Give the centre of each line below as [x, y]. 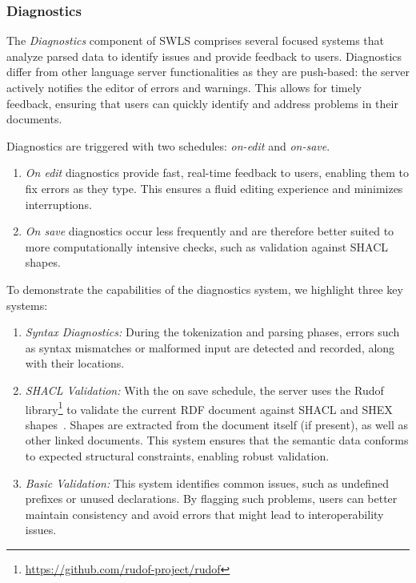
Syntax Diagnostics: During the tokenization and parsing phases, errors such [212, 332]
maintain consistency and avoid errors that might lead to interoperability [204, 514]
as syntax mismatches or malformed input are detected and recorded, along [210, 347]
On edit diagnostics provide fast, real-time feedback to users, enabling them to [217, 173]
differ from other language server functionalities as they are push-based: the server [208, 72]
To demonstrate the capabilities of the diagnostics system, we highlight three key [205, 289]
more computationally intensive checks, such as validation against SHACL [207, 246]
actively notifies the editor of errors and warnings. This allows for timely [184, 87]
